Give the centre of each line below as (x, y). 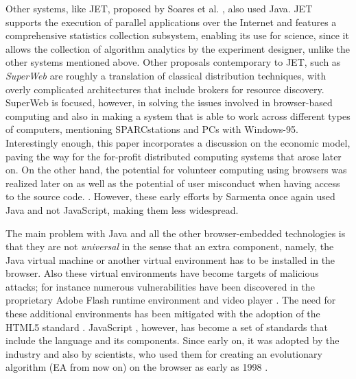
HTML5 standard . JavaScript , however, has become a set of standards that (167, 327)
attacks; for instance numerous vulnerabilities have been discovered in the (160, 286)
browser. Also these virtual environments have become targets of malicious (162, 273)
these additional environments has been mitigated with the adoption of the (163, 314)
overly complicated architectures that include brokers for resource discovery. (165, 89)
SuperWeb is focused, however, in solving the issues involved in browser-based (169, 102)
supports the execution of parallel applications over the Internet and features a (171, 22)
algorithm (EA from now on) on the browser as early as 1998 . (137, 367)
